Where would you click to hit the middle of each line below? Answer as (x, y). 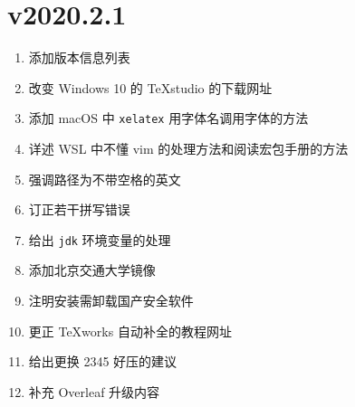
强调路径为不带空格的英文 (105, 179)
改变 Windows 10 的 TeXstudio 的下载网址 (150, 87)
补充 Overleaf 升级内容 (94, 391)
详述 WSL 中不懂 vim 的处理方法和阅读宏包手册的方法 (188, 148)
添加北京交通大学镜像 (92, 270)
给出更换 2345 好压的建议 (103, 361)
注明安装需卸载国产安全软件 (111, 300)
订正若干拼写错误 (79, 209)
